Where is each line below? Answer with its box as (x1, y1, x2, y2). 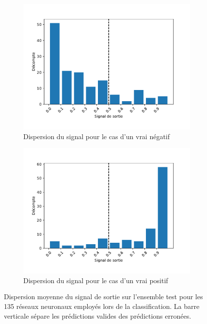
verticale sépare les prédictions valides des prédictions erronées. (4, 310, 191, 321)
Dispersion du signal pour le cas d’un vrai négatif (23, 131, 170, 141)
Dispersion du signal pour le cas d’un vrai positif (23, 275, 168, 285)
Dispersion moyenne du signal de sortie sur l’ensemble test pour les (4, 291, 203, 302)
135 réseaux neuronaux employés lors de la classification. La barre (4, 301, 200, 311)
